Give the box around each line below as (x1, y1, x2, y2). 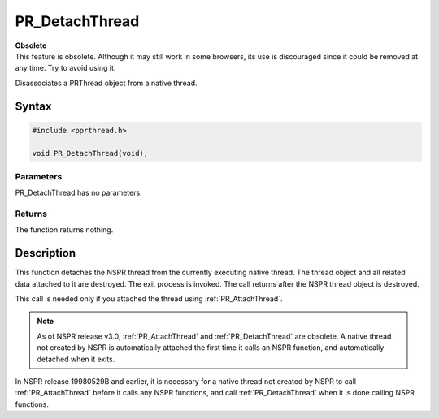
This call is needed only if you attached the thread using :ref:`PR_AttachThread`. (15, 294, 283, 304)
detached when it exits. (37, 354, 115, 364)
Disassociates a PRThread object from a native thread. (15, 78, 198, 88)
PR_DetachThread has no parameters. (15, 188, 142, 198)
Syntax (15, 99, 52, 113)
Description (15, 246, 76, 260)
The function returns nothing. (15, 225, 114, 235)
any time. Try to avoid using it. (15, 63, 116, 73)
